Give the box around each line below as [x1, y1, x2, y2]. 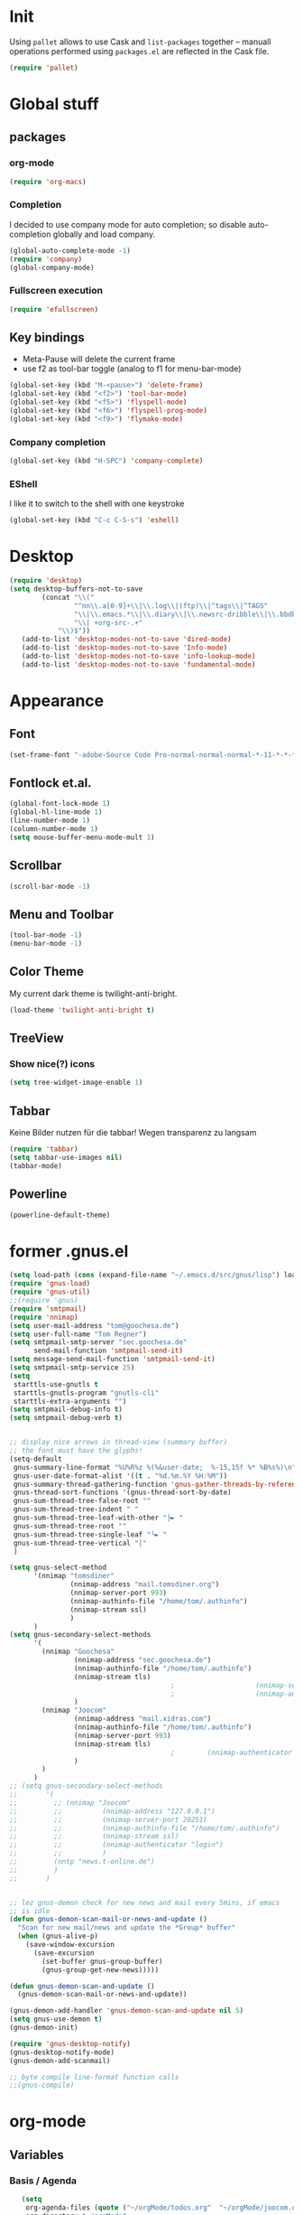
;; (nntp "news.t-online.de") [9, 1857, 155, 1866]
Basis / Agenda [9, 2174, 78, 2187]
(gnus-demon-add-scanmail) [9, 2056, 111, 2065]
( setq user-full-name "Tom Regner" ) [9, 1330, 147, 1339]
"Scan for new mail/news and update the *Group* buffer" [17, 1923, 236, 1932]
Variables [9, 2147, 65, 2163]
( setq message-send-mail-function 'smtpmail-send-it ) [9, 1355, 216, 1364]
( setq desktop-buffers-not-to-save [9, 584, 143, 593]
